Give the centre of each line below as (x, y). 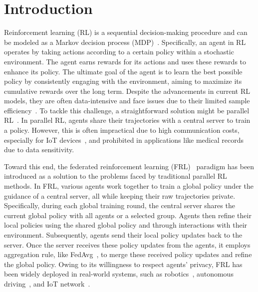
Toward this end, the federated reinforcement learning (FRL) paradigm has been (129, 166)
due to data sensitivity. (39, 149)
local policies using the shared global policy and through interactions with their (126, 225)
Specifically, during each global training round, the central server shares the (120, 205)
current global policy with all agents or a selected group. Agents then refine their (128, 215)
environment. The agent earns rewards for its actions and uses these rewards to (125, 61)
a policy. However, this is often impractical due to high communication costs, (122, 130)
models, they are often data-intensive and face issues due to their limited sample (127, 101)
